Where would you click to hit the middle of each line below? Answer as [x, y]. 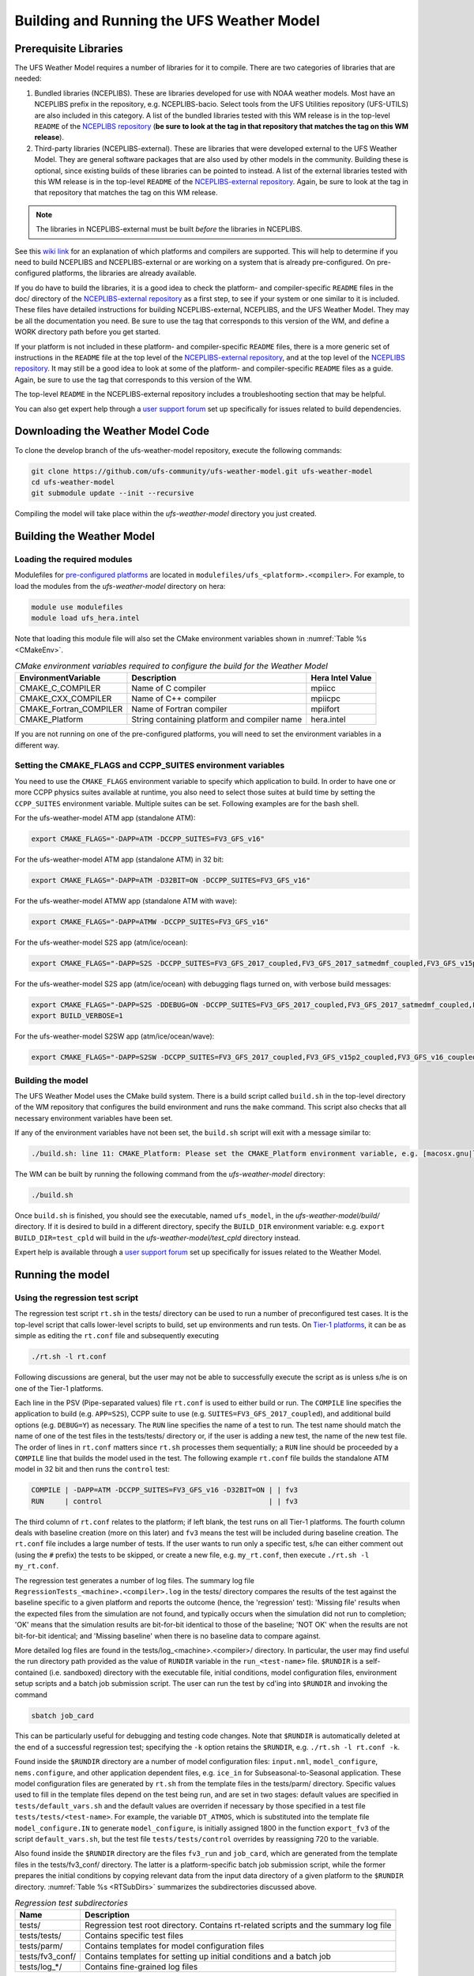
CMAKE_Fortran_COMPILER [71, 709]
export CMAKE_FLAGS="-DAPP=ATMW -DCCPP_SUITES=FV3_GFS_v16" [150, 922]
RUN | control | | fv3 [165, 1501]
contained [31, 1672]
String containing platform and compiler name [217, 719]
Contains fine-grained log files [141, 1967]
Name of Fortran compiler [179, 709]
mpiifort [325, 709]
